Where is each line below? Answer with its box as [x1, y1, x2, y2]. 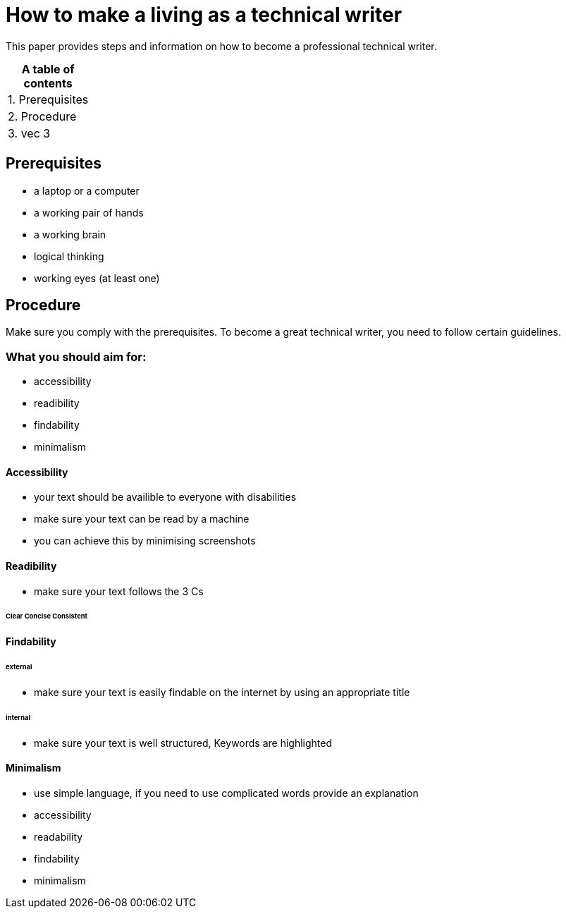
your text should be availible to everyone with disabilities [34, 491, 297, 504]
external [6, 663, 32, 671]
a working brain [34, 228, 106, 240]
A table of [21, 61, 75, 76]
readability [34, 830, 83, 843]
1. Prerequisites [8, 92, 89, 106]
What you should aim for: [6, 349, 147, 364]
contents [23, 75, 73, 90]
